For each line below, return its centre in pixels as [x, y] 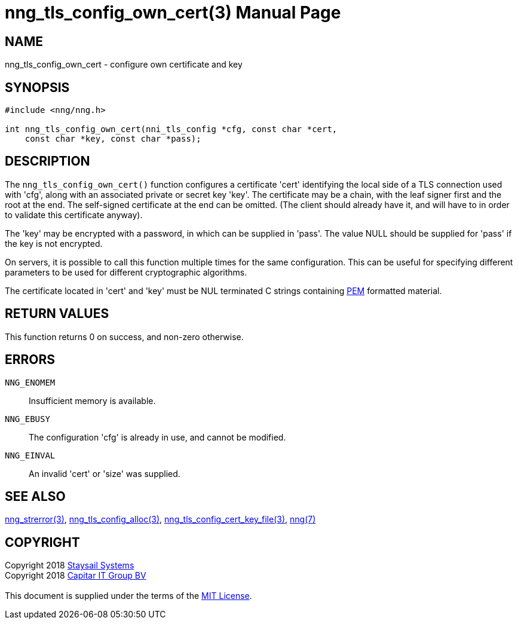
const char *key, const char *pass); [113, 139]
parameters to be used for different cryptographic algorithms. [126, 272]
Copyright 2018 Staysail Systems [70, 565]
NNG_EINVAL [30, 455]
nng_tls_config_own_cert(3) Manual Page [173, 13]
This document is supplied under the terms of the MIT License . [128, 596]
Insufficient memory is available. [92, 400]
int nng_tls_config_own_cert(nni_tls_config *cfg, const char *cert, [171, 129]
